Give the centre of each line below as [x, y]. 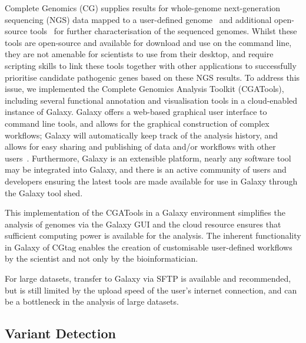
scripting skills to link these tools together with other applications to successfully [151, 65]
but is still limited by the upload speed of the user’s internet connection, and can [151, 290]
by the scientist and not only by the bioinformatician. [102, 258]
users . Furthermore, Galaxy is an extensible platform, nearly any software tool [148, 158]
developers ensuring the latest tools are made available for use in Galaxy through [151, 181]
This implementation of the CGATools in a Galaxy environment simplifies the [145, 212]
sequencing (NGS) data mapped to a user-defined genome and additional [138, 19]
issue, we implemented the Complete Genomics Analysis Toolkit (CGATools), [144, 89]
